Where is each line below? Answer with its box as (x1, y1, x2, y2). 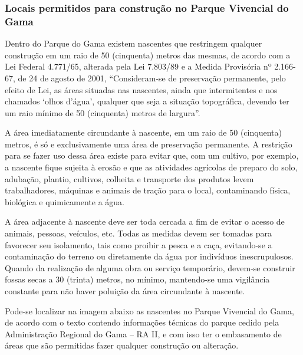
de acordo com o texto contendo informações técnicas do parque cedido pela (5, 316, 279, 328)
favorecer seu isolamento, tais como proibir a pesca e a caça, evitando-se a (5, 238, 272, 251)
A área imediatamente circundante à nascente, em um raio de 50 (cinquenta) (5, 126, 282, 139)
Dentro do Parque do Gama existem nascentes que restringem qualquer (5, 37, 262, 50)
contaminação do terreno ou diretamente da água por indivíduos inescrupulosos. (5, 250, 294, 262)
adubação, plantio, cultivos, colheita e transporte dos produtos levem (5, 172, 254, 185)
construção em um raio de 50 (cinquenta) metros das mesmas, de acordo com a (5, 48, 291, 61)
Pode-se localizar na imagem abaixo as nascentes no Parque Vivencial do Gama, (5, 304, 294, 317)
